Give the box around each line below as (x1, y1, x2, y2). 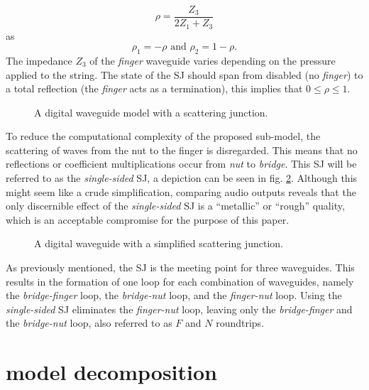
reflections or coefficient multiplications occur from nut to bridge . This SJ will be (6, 156, 357, 171)
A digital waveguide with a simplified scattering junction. (34, 236, 283, 251)
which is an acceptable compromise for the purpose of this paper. (6, 212, 290, 227)
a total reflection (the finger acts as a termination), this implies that (6, 81, 303, 96)
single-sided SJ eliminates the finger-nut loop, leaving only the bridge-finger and (6, 301, 353, 316)
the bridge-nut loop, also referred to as (6, 315, 172, 330)
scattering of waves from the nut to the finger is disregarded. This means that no (6, 142, 358, 157)
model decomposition (6, 357, 217, 386)
